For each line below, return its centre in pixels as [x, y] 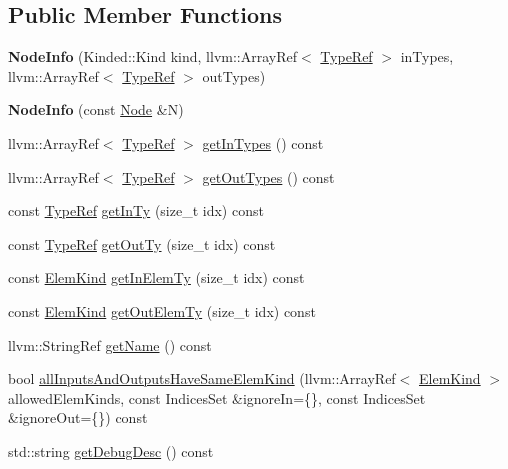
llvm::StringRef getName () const [110, 344]
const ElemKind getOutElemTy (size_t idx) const [162, 310]
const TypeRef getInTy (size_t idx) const [136, 210]
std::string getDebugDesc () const [111, 450]
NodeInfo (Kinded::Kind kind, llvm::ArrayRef [153, 56]
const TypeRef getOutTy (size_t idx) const [142, 243]
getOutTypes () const [268, 176]
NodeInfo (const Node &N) [96, 109]
